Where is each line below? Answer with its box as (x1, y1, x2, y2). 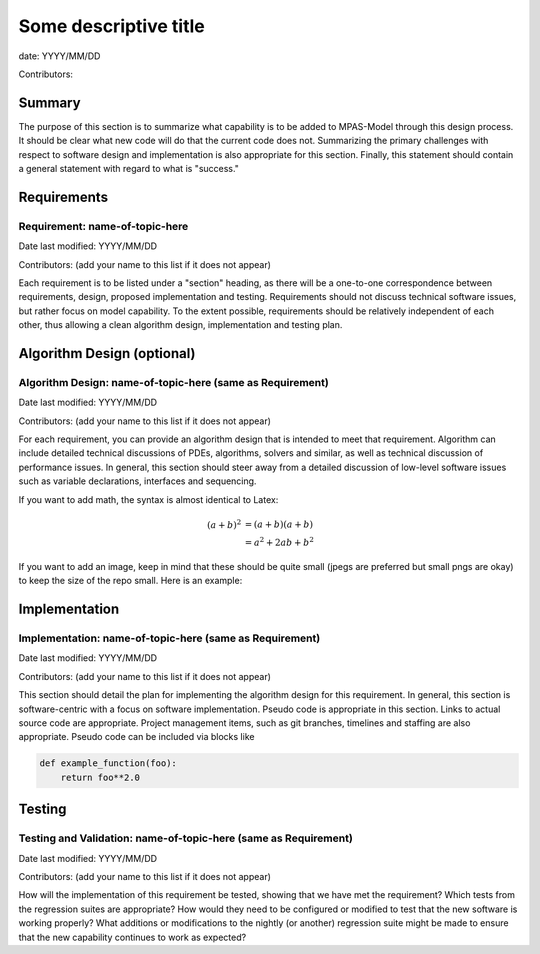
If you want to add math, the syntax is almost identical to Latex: (18, 493, 279, 505)
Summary (18, 94, 81, 111)
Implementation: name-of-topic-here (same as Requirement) (18, 631, 321, 645)
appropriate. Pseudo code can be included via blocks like (18, 731, 255, 743)
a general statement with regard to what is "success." (18, 163, 240, 175)
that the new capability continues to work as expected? (18, 931, 247, 943)
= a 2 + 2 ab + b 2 (244, 535, 315, 549)
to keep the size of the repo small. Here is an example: (18, 575, 243, 587)
